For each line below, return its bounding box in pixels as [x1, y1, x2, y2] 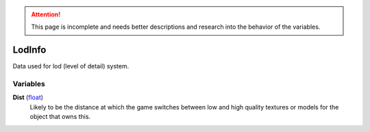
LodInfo [12, 44, 47, 56]
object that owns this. [29, 113, 91, 121]
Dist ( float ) [12, 93, 44, 102]
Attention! [31, 10, 61, 18]
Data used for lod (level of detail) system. [12, 62, 129, 70]
